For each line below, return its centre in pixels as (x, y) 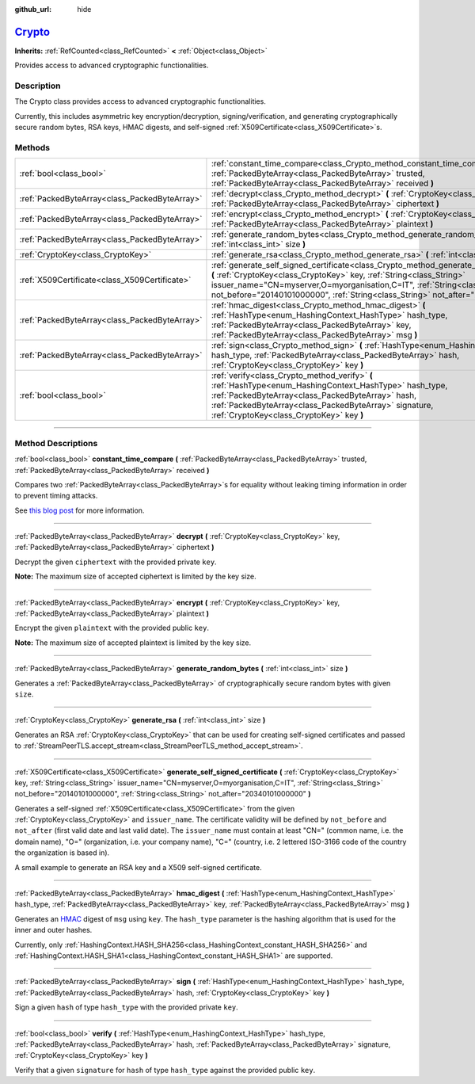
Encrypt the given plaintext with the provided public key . (112, 628)
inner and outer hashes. (53, 930)
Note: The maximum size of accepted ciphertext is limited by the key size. (135, 576)
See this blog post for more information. (80, 510)
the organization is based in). (62, 853)
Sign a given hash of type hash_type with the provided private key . (127, 1007)
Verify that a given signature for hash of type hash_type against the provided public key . (165, 1070)
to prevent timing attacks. (56, 496)
